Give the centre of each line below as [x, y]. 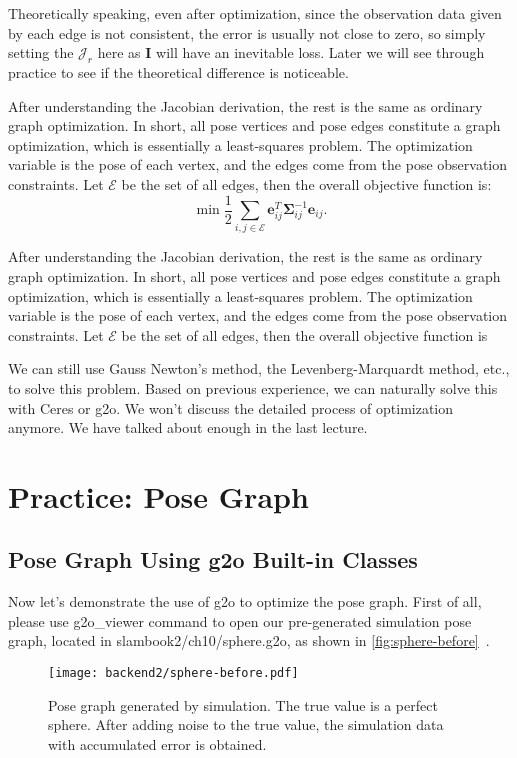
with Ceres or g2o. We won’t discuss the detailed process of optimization [231, 407]
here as [119, 52]
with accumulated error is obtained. [157, 743]
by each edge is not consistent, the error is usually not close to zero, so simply [247, 32]
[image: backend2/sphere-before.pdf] [173, 673]
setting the [41, 52]
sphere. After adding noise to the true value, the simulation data [246, 724]
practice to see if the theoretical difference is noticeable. [178, 71]
